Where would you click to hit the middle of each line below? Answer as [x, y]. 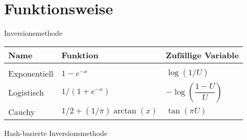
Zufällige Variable [202, 55]
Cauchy [22, 111]
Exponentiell [31, 73]
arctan [125, 111]
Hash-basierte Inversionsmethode [56, 133]
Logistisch [26, 92]
